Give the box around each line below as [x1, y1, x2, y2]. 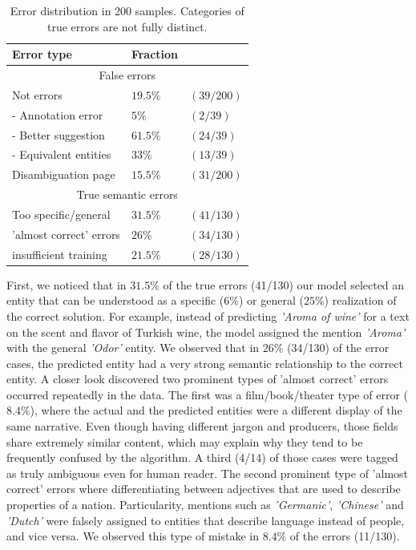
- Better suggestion [12, 126, 105, 143]
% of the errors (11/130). [277, 528, 400, 544]
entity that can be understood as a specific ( [6, 292, 224, 309]
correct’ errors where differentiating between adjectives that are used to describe [6, 480, 401, 497]
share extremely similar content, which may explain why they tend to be [6, 433, 363, 450]
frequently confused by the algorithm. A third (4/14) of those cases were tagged [6, 449, 398, 466]
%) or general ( [229, 292, 304, 309]
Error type [12, 46, 72, 63]
